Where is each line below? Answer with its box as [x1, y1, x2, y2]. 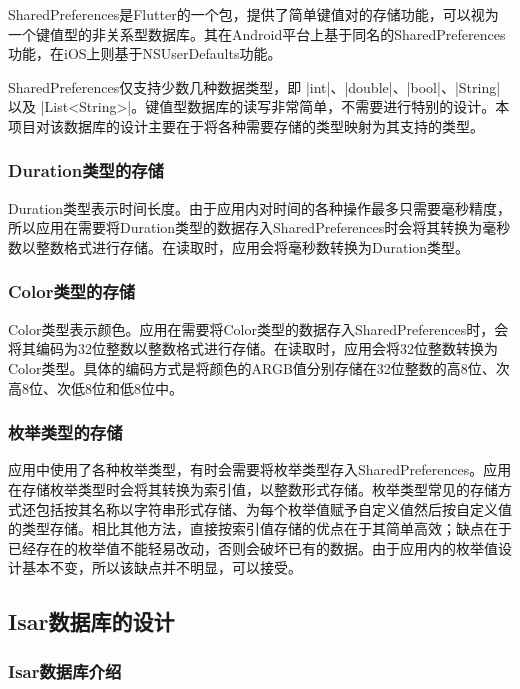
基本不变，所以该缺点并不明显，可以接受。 [21, 557, 302, 578]
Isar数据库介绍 [8, 658, 122, 683]
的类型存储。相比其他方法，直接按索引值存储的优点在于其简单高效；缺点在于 [8, 518, 512, 539]
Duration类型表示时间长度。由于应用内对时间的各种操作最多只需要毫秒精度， [8, 197, 512, 218]
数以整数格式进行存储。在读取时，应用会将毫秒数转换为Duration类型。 [8, 236, 470, 257]
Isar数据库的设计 [8, 606, 175, 637]
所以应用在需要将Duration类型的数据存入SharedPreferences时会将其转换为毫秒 [8, 217, 511, 238]
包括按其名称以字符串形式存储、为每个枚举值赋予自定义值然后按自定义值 [35, 498, 512, 519]
